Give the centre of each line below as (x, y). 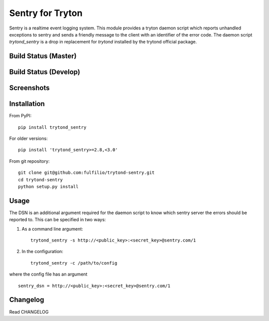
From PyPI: (20, 116)
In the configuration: (42, 252)
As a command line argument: (52, 229)
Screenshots (29, 88)
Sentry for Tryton (46, 13)
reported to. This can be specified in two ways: (58, 220)
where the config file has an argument (48, 274)
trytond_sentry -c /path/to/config (74, 263)
